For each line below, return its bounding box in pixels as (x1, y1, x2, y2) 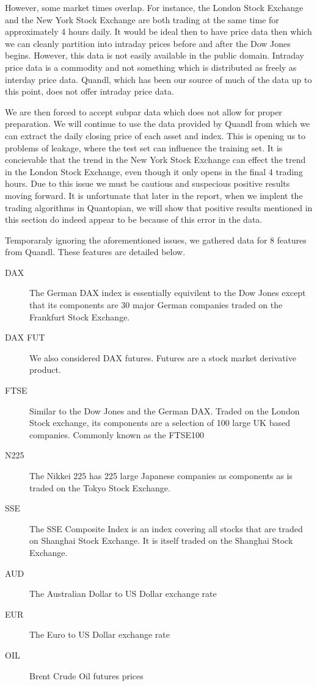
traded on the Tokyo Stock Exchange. (29, 481, 170, 494)
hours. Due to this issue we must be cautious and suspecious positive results (5, 177, 290, 190)
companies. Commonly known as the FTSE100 (29, 428, 204, 441)
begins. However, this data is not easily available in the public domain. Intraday (5, 49, 305, 62)
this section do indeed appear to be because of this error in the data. (5, 213, 263, 226)
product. (29, 363, 61, 376)
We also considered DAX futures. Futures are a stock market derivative (29, 351, 296, 364)
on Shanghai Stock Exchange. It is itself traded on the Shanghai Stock (29, 534, 293, 547)
